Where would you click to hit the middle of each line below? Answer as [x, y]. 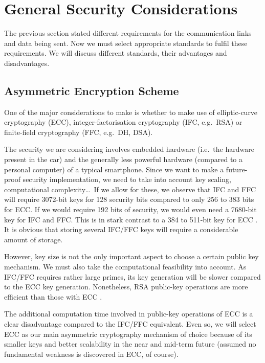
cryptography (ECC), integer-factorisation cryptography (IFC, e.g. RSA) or [123, 122]
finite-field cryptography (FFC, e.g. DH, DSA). [79, 132]
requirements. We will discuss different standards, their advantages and [116, 53]
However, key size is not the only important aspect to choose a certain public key [131, 256]
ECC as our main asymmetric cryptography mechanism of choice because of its [128, 334]
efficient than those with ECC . [53, 296]
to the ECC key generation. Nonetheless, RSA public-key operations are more [126, 287]
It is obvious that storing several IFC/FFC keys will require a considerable [121, 229]
